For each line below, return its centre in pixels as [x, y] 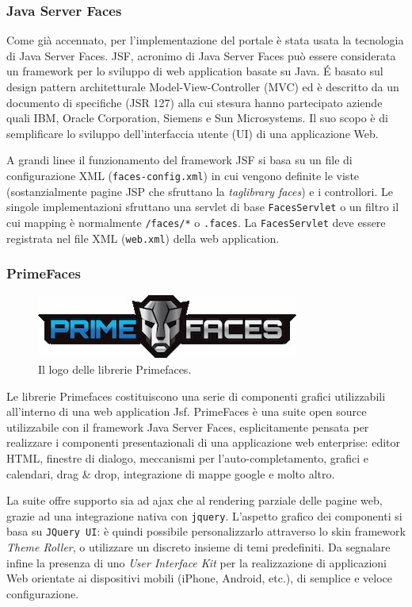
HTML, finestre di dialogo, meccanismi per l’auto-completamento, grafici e [188, 457]
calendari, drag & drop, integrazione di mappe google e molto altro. [171, 473]
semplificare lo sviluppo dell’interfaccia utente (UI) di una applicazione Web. [193, 133]
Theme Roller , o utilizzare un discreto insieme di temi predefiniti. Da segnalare [198, 547]
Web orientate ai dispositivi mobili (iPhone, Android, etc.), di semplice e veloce [200, 578]
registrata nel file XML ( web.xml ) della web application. [143, 238]
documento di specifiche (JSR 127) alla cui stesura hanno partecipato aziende [195, 102]
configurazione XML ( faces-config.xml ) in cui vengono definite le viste [183, 175]
